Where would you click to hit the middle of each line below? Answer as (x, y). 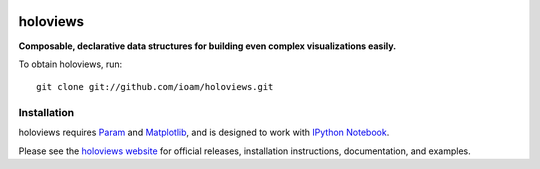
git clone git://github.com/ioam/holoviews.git (155, 87)
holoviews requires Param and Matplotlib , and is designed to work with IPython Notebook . (204, 132)
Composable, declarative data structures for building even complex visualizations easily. (207, 46)
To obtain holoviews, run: (70, 64)
